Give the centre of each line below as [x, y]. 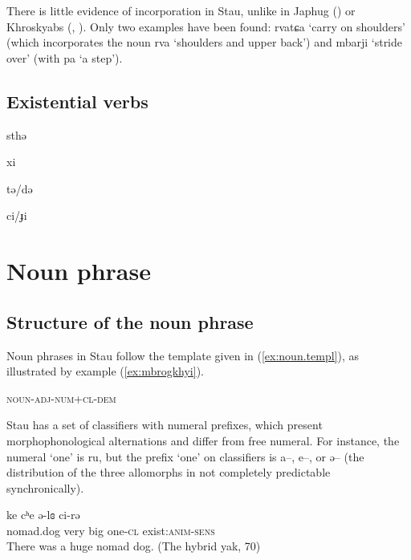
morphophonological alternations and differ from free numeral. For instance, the [203, 440]
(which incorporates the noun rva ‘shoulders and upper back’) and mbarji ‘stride [205, 42]
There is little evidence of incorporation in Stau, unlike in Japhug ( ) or [181, 10]
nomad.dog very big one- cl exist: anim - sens [111, 530]
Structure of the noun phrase [130, 321]
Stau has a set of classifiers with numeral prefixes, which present [165, 425]
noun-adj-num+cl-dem [61, 398]
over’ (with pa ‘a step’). [65, 57]
